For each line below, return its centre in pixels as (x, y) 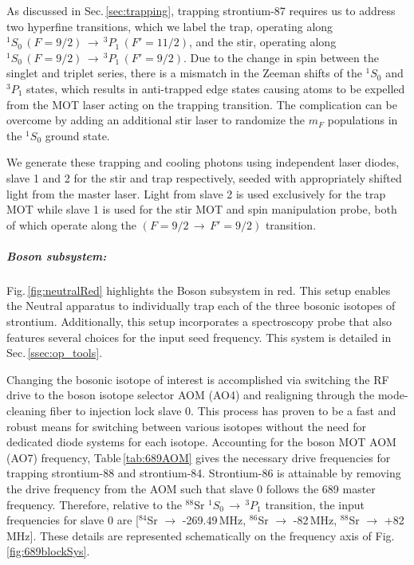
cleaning (26, 411)
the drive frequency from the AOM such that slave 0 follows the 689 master (191, 488)
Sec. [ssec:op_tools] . (55, 353)
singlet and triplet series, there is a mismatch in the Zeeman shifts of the (184, 73)
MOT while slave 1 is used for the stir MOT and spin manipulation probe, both (202, 209)
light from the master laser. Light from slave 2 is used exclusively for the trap (196, 193)
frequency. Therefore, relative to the (94, 504)
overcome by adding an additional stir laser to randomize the (156, 120)
